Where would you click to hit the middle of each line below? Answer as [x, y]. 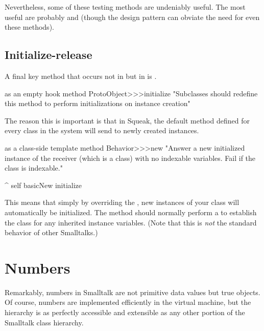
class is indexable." [34, 168]
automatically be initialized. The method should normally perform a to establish [131, 212]
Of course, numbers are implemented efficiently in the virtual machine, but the [128, 302]
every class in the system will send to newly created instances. [102, 130]
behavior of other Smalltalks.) [51, 232]
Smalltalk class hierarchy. [44, 322]
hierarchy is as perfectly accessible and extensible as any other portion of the [125, 312]
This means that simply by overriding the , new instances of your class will [122, 202]
